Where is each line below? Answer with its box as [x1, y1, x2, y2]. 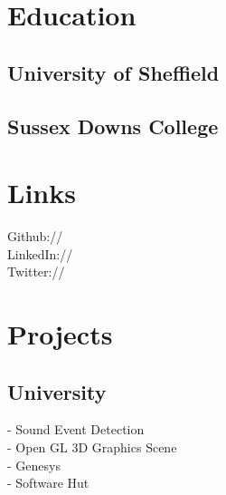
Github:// [7, 227, 63, 246]
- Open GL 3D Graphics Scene [7, 438, 177, 457]
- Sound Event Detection [7, 420, 145, 439]
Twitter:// [7, 262, 65, 281]
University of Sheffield [7, 58, 220, 86]
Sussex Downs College [7, 112, 219, 140]
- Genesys [7, 455, 61, 474]
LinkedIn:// [7, 244, 73, 263]
